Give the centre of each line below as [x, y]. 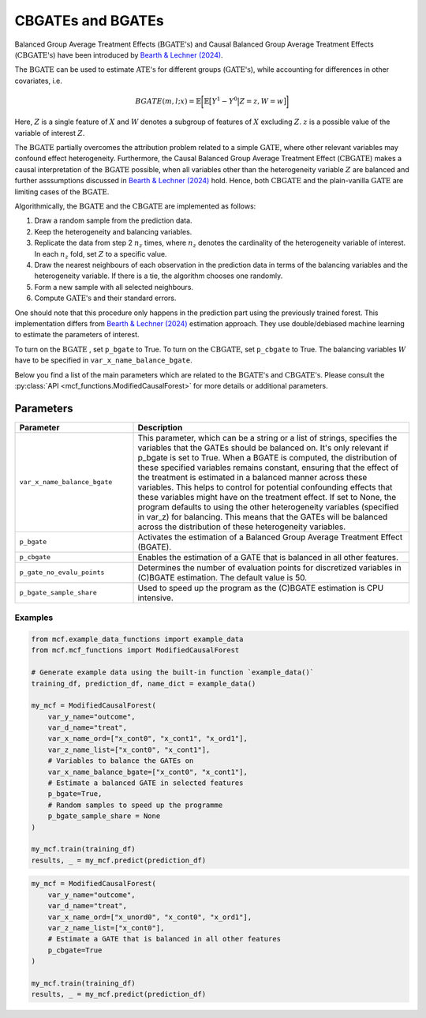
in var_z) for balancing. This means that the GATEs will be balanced [263, 517]
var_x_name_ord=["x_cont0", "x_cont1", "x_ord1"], [148, 739]
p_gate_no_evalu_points [62, 573]
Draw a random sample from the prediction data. [113, 220]
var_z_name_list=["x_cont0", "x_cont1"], [129, 749]
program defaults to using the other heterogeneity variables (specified [268, 507]
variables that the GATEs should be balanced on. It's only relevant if [263, 448]
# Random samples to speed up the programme [135, 805]
